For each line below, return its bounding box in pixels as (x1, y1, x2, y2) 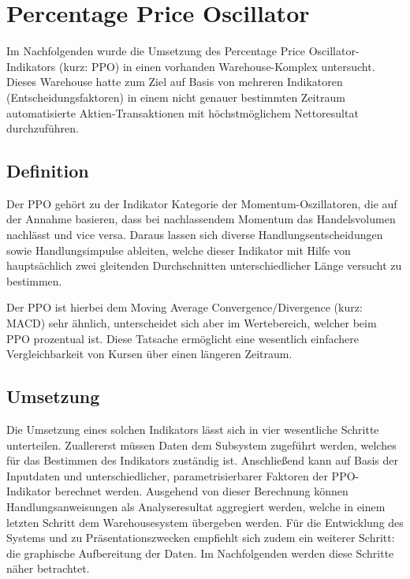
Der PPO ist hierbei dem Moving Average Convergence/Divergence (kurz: (6, 299, 363, 316)
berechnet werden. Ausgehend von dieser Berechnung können (54, 483, 348, 499)
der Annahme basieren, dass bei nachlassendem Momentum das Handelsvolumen (6, 211, 396, 227)
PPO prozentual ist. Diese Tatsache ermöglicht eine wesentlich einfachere (6, 330, 360, 346)
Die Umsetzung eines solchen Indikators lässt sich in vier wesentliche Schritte (6, 421, 379, 438)
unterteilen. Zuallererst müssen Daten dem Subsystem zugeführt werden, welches (6, 436, 397, 453)
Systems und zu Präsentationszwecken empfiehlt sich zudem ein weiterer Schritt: (6, 529, 395, 546)
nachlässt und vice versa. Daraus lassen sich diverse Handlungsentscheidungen (6, 226, 383, 243)
